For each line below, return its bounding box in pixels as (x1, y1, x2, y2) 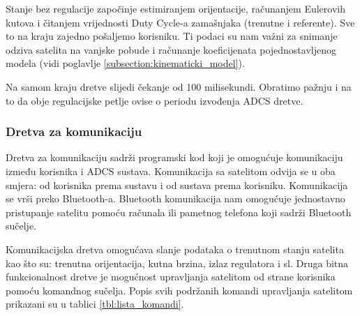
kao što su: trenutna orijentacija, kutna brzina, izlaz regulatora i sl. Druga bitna (6, 255, 349, 270)
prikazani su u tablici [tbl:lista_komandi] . (6, 296, 184, 311)
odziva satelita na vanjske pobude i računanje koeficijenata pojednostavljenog (6, 42, 336, 57)
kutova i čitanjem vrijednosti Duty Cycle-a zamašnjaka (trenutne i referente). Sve (6, 15, 355, 29)
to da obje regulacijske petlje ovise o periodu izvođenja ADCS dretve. (6, 93, 303, 107)
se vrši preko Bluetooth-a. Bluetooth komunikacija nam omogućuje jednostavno (6, 191, 345, 206)
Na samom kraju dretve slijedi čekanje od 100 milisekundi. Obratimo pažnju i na (6, 79, 352, 93)
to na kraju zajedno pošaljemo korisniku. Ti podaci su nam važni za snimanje (6, 29, 338, 43)
